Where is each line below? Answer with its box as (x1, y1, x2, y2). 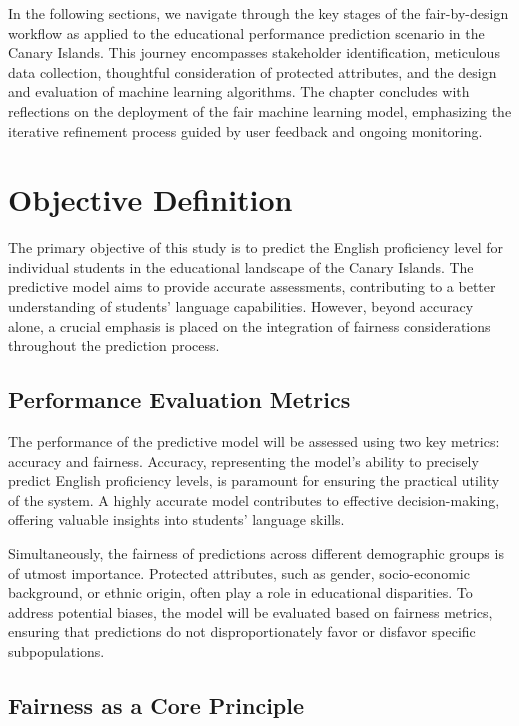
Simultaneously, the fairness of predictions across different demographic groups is (8, 543, 504, 564)
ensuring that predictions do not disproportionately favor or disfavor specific (8, 621, 476, 642)
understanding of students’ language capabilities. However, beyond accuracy (8, 296, 474, 317)
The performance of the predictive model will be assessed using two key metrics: (8, 431, 500, 452)
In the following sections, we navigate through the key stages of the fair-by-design (8, 3, 509, 23)
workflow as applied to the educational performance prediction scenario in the (8, 22, 485, 43)
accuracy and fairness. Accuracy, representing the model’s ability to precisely (8, 450, 479, 471)
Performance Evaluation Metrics (8, 384, 351, 415)
